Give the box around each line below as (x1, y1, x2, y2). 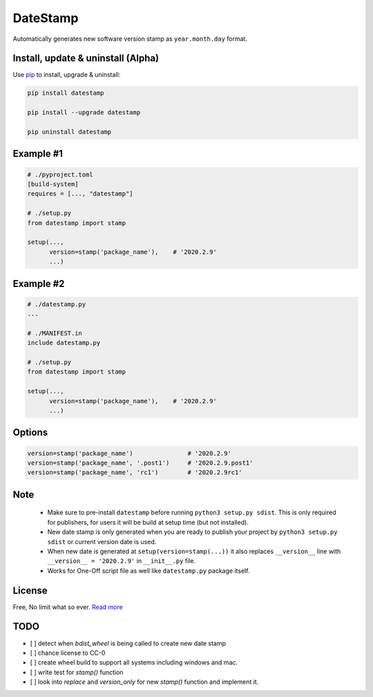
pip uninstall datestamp (27, 128, 112, 136)
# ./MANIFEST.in (27, 329, 83, 337)
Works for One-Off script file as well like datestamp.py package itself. (47, 566, 250, 575)
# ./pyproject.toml (27, 170, 93, 178)
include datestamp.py (27, 339, 101, 347)
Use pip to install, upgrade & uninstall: (12, 71, 121, 79)
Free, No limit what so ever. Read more (12, 602, 124, 611)
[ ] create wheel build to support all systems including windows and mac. (30, 658, 238, 667)
